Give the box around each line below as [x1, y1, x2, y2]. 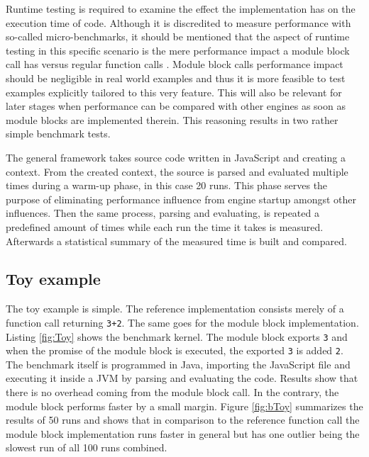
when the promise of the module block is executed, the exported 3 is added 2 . [6, 343, 343, 358]
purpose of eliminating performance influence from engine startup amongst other [6, 191, 357, 206]
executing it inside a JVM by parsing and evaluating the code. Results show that [6, 371, 358, 385]
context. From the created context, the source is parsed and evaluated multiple [6, 164, 348, 179]
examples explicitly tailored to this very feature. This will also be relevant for [6, 84, 342, 99]
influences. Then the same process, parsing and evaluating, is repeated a [6, 205, 319, 220]
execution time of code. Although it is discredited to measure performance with [6, 15, 351, 30]
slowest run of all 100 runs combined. [6, 440, 167, 455]
